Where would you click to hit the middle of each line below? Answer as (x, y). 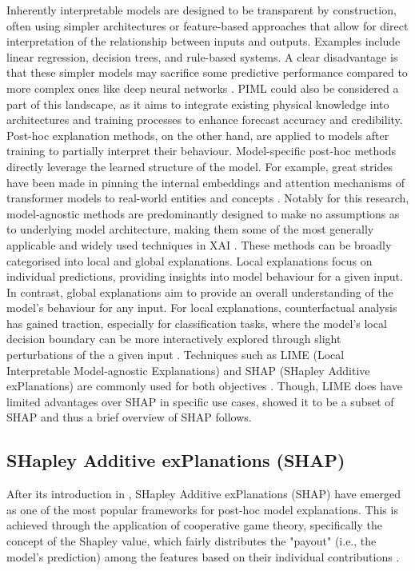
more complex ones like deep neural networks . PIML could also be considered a (203, 88)
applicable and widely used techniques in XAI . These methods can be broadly (199, 244)
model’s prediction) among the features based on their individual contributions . (203, 556)
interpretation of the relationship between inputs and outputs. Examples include (204, 41)
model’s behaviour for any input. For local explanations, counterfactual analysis (202, 307)
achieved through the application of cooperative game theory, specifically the (194, 525)
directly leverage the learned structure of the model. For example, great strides (200, 166)
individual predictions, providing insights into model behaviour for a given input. (205, 276)
